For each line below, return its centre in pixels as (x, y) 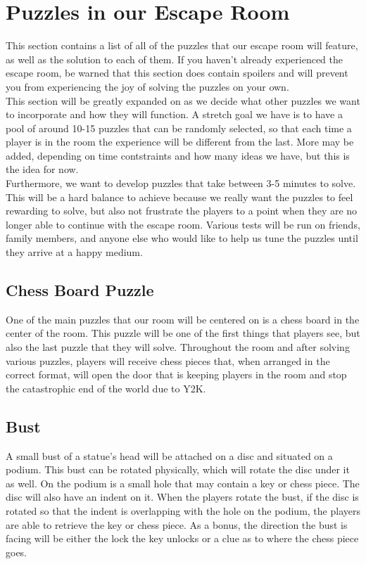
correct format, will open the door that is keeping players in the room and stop (176, 374)
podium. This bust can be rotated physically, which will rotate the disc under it (178, 469)
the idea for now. (42, 169)
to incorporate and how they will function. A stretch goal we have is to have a (174, 114)
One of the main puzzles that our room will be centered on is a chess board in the (183, 319)
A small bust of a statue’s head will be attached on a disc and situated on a (169, 455)
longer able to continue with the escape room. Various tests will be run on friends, (183, 224)
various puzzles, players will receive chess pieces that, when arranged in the (168, 360)
